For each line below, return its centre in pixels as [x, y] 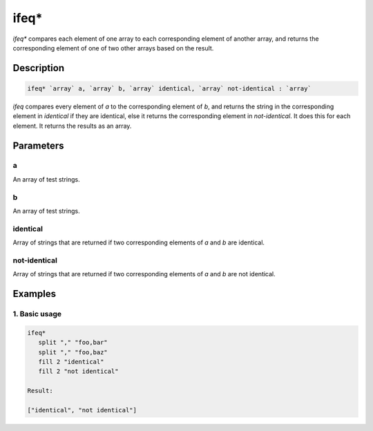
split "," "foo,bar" [73, 343]
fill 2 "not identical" [78, 372]
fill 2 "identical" [71, 362]
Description [39, 68]
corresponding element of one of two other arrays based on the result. [113, 48]
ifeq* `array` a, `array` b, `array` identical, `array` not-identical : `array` [170, 88]
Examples [35, 294]
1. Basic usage [37, 314]
